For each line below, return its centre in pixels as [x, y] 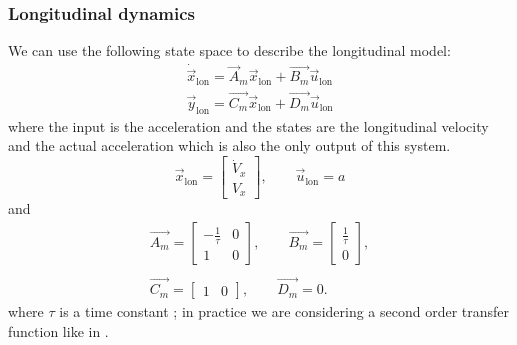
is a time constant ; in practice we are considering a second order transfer [284, 311]
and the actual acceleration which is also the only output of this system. [229, 145]
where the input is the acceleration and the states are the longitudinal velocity [248, 125]
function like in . [58, 330]
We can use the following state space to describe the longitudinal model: [229, 50]
